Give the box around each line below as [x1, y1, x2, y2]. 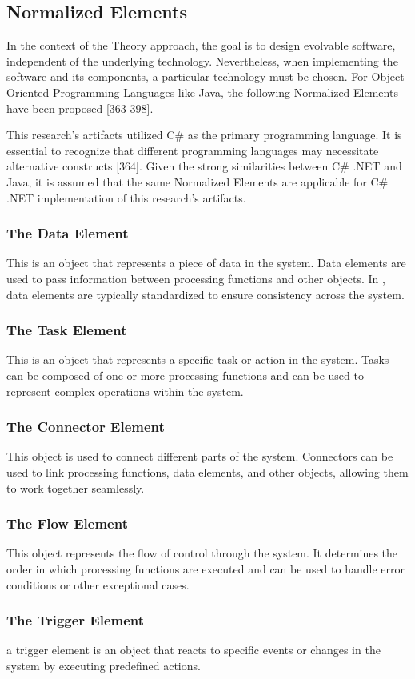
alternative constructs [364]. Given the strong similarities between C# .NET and [6, 158, 402, 174]
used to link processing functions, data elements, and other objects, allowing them [6, 463, 409, 480]
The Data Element [6, 223, 129, 243]
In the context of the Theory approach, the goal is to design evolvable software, [6, 37, 396, 54]
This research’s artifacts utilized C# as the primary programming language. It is [6, 126, 402, 143]
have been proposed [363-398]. [6, 99, 154, 116]
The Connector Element [6, 417, 165, 437]
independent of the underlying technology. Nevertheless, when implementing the [6, 52, 398, 69]
